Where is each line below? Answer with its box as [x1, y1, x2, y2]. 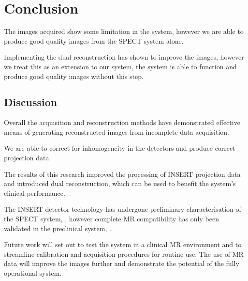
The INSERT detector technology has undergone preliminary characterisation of [4, 204, 241, 214]
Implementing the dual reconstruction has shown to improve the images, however [4, 52, 244, 62]
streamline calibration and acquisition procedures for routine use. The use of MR [4, 249, 244, 259]
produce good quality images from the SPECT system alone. [4, 35, 184, 46]
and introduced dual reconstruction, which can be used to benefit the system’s [4, 178, 236, 188]
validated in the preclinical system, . [4, 223, 111, 233]
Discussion [4, 94, 58, 109]
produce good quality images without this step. [4, 71, 144, 81]
